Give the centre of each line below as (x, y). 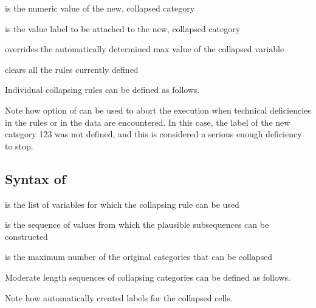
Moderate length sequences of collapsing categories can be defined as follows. (148, 277)
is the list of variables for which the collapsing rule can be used (122, 204)
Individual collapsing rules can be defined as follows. (102, 90)
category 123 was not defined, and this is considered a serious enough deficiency (153, 134)
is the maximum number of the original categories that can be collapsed (139, 257)
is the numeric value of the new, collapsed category (100, 8)
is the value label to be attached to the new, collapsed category (123, 28)
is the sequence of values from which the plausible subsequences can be (137, 224)
